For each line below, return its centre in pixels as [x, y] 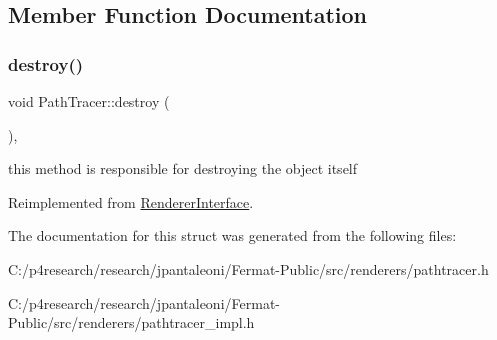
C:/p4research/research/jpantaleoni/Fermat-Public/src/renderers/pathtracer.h [248, 268]
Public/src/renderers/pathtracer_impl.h [131, 322]
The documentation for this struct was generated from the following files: [232, 235]
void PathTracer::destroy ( [89, 101]
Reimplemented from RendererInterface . [131, 201]
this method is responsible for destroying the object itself [183, 168]
